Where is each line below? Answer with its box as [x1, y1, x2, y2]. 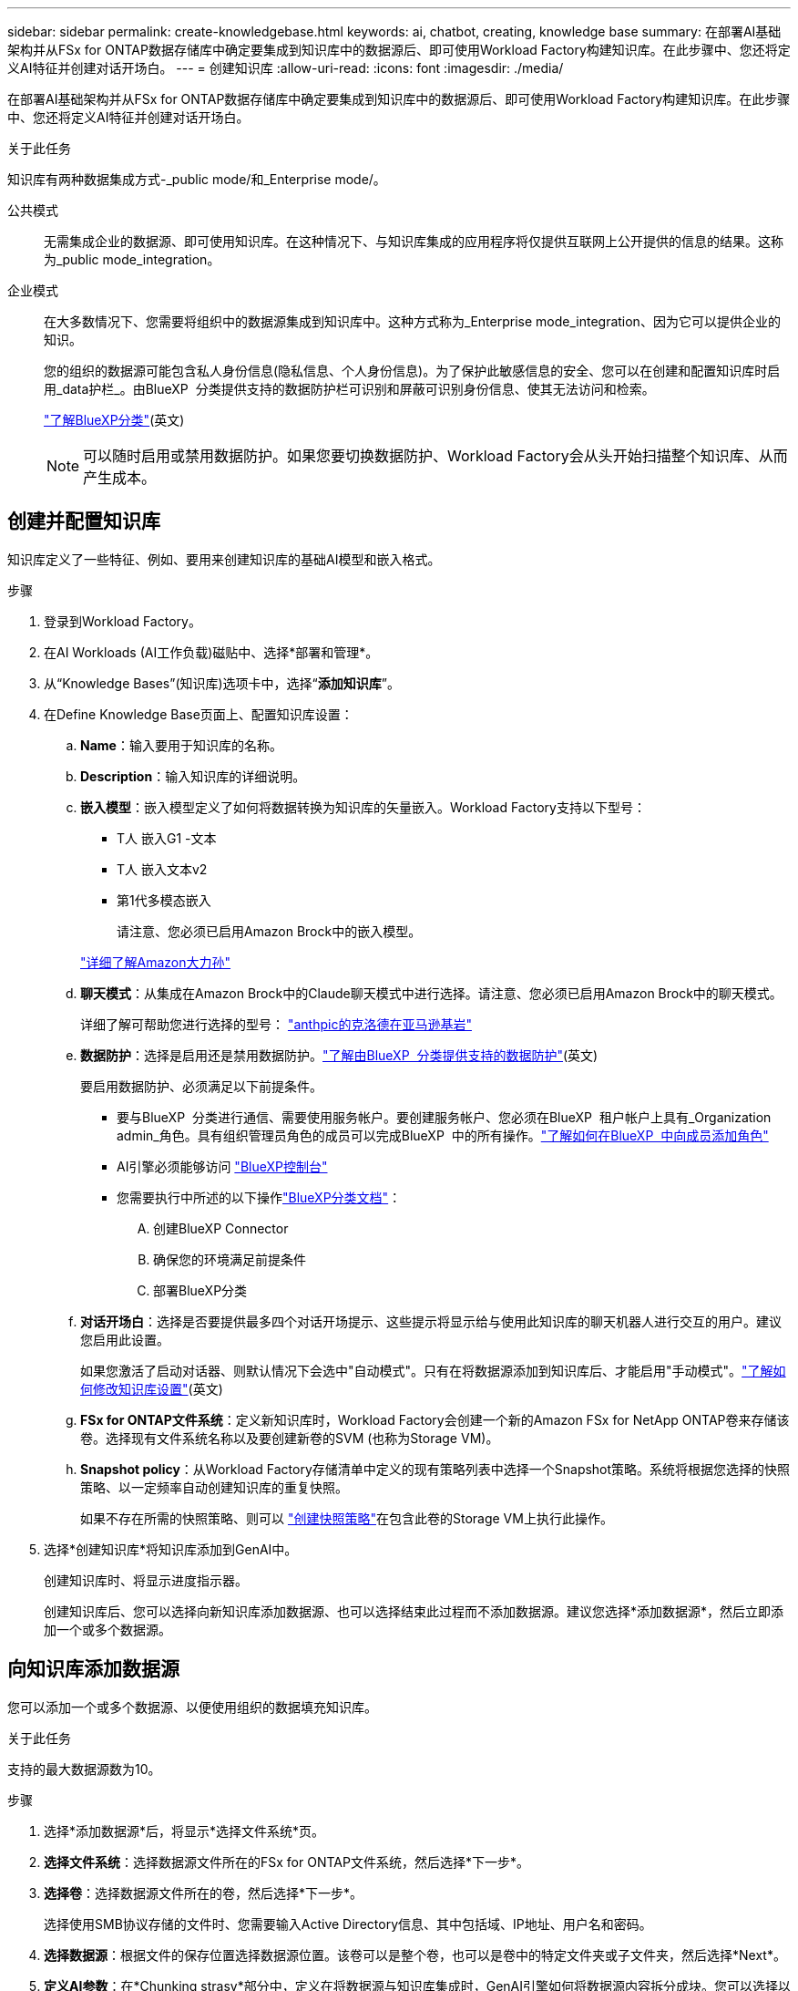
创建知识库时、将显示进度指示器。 [44, 1572, 248, 1588]
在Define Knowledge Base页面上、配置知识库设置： [44, 706, 353, 722]
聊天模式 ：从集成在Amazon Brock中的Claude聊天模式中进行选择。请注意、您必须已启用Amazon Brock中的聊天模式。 [80, 985, 783, 1001]
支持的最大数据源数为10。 [7, 1760, 161, 1777]
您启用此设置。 [80, 1331, 169, 1347]
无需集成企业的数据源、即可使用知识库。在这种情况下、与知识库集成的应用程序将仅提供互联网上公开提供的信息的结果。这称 [44, 233, 783, 249]
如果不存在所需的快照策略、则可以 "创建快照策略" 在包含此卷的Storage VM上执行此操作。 [80, 1510, 613, 1526]
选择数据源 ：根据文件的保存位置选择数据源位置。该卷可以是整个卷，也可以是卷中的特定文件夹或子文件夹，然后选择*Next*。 [44, 1946, 786, 1963]
